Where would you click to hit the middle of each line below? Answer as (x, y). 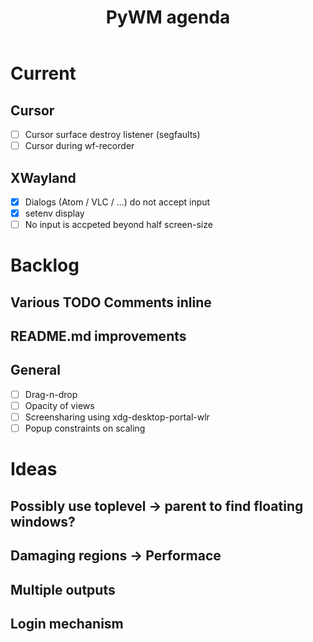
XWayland (43, 177)
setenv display (54, 213)
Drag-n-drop (51, 394)
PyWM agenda (168, 17)
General (36, 370)
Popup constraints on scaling (85, 428)
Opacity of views (59, 405)
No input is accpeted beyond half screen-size (118, 225)
